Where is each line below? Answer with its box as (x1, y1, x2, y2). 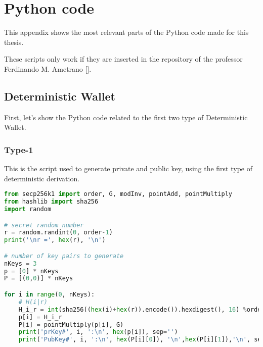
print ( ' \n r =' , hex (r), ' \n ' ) (4, 236, 106, 244)
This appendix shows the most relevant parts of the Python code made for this (4, 27, 249, 37)
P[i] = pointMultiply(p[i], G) (18, 321, 124, 328)
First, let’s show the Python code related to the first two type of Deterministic (4, 112, 248, 122)
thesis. (4, 36, 24, 47)
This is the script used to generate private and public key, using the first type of (4, 163, 253, 174)
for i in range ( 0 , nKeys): (4, 291, 95, 299)
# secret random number (4, 221, 84, 229)
